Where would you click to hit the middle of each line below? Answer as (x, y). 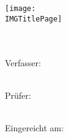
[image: (21, 9)
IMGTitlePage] (34, 19)
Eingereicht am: (34, 127)
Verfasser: (23, 62)
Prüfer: (18, 95)
